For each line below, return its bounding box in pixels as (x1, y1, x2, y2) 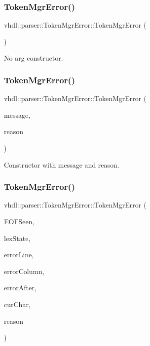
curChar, (4, 299, 31, 309)
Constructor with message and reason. (4, 159, 119, 170)
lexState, (4, 233, 31, 243)
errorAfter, (4, 282, 37, 293)
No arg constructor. (4, 53, 63, 63)
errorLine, (4, 249, 34, 260)
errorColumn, (4, 266, 44, 276)
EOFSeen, (4, 216, 35, 226)
